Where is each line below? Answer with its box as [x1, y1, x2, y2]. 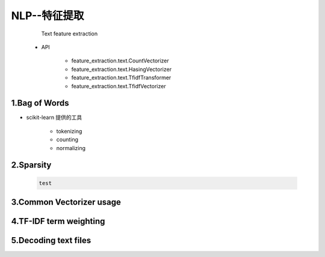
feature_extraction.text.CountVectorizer [71, 57, 170, 64]
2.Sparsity [11, 160, 52, 171]
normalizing [56, 144, 86, 151]
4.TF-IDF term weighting [11, 216, 105, 226]
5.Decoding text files [11, 235, 91, 246]
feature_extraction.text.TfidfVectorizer [71, 82, 166, 89]
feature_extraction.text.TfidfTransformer [71, 74, 172, 81]
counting [56, 136, 78, 144]
